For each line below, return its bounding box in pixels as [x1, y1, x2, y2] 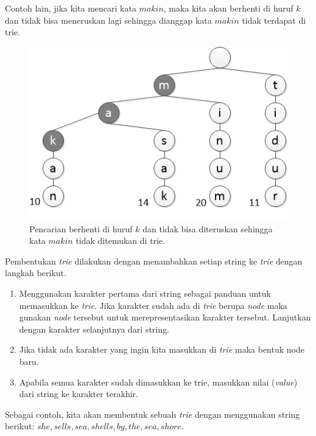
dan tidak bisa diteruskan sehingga [142, 222, 273, 235]
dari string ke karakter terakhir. [19, 387, 138, 400]
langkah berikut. [5, 266, 66, 279]
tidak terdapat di [242, 13, 306, 26]
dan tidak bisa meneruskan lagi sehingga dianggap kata [5, 13, 212, 26]
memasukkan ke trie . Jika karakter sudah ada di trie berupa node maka [19, 299, 287, 311]
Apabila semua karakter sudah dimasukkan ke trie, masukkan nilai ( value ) [19, 375, 298, 388]
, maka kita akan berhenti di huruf [163, 2, 293, 14]
